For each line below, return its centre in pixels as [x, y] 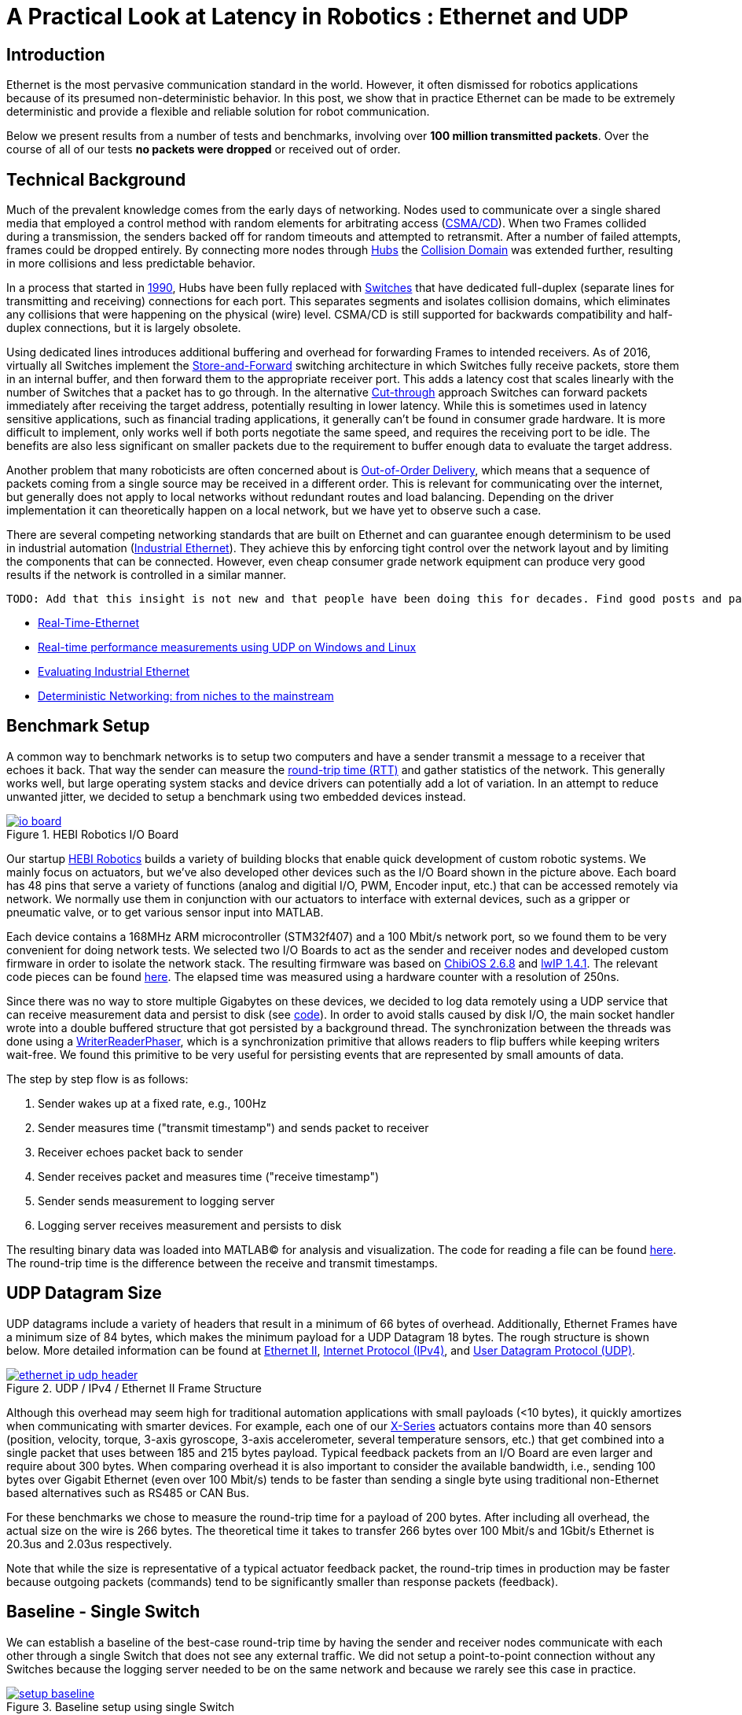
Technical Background [96, 179]
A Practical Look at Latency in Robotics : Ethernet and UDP [318, 17]
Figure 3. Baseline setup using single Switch [121, 1706]
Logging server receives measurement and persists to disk [190, 1225]
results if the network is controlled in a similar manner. [147, 575]
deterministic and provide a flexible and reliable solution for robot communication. [218, 112]
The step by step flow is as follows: [97, 1079]
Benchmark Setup [78, 726]
